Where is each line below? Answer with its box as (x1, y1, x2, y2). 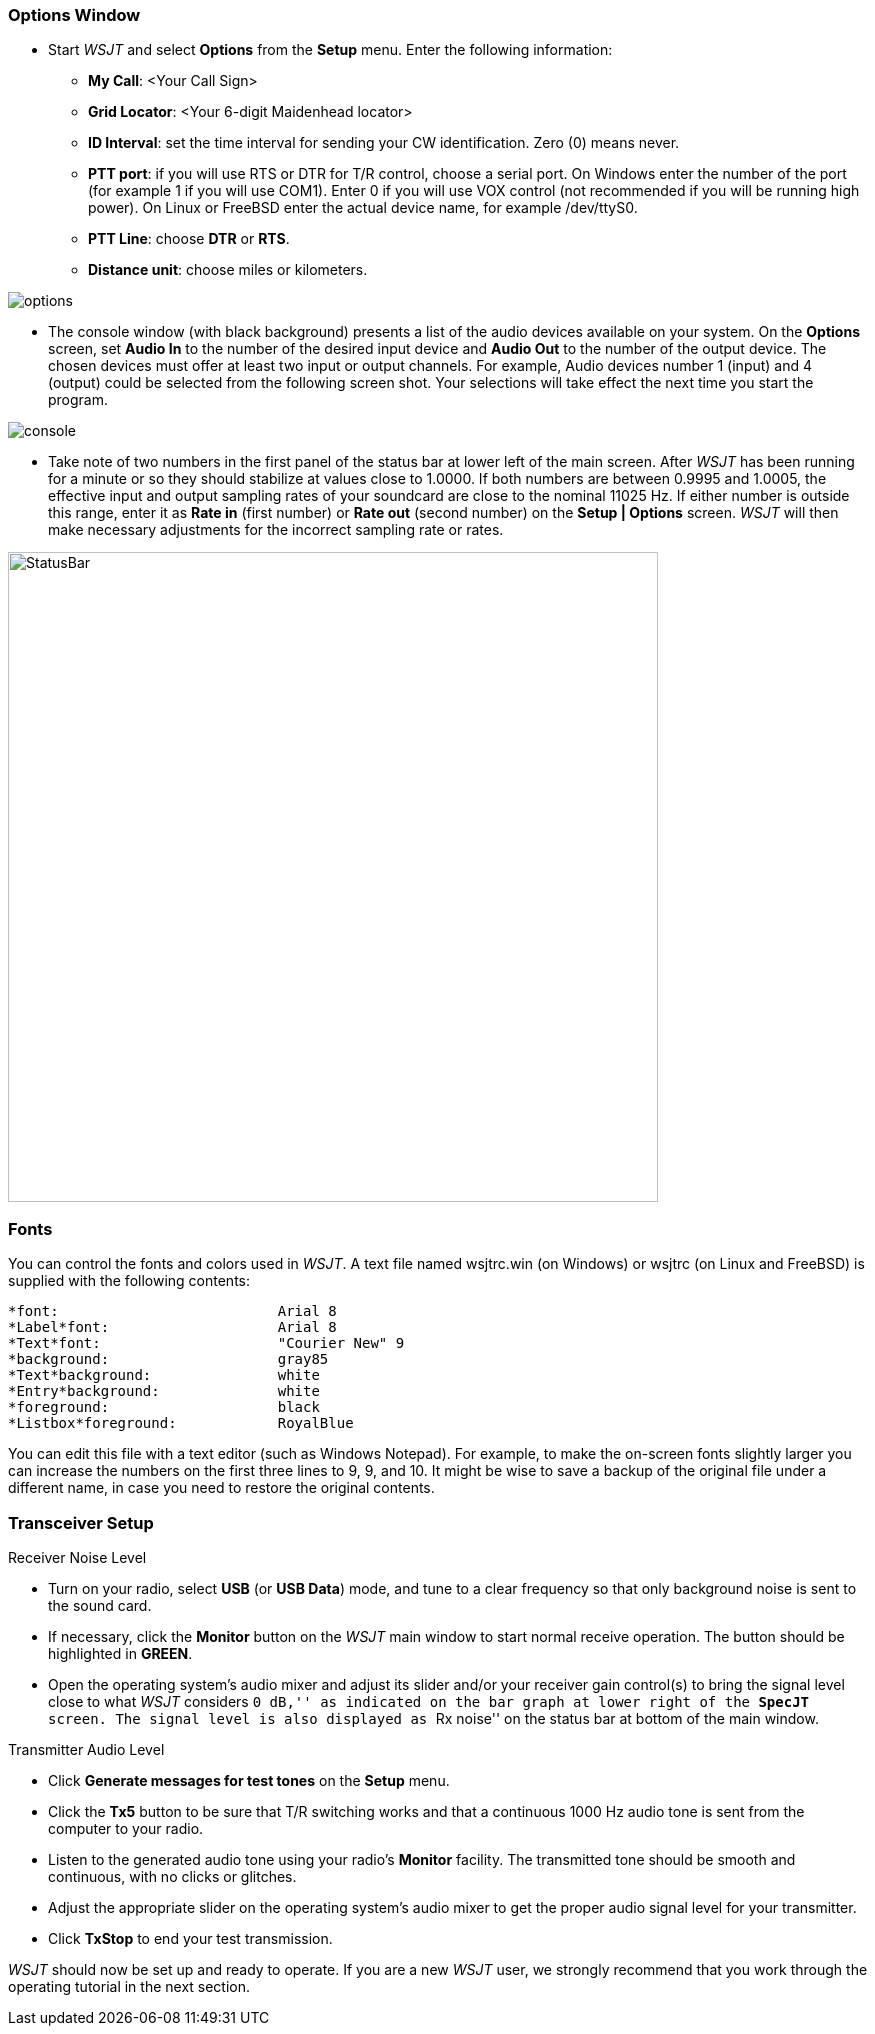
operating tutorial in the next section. (8, 1977, 251, 1995)
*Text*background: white (8, 1367, 320, 1384)
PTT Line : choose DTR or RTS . (88, 230, 290, 248)
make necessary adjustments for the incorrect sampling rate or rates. (48, 521, 504, 539)
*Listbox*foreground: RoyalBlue (8, 1415, 354, 1432)
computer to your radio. (48, 1819, 204, 1837)
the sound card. (48, 1596, 152, 1614)
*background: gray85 (8, 1351, 329, 1368)
